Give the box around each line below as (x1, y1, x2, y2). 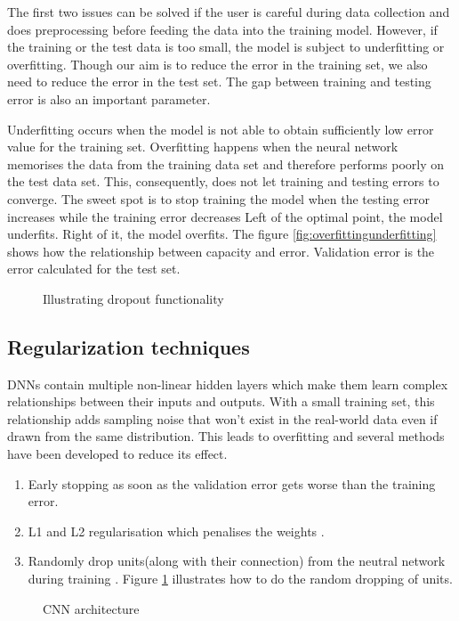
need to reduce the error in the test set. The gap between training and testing (7, 72, 431, 91)
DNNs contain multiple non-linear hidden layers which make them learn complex (7, 374, 448, 393)
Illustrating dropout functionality (43, 289, 224, 307)
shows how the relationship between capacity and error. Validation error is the (7, 241, 435, 260)
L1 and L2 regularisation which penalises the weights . (28, 521, 325, 540)
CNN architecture (43, 599, 140, 617)
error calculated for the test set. (7, 259, 181, 278)
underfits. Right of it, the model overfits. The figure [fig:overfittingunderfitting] (7, 225, 437, 243)
